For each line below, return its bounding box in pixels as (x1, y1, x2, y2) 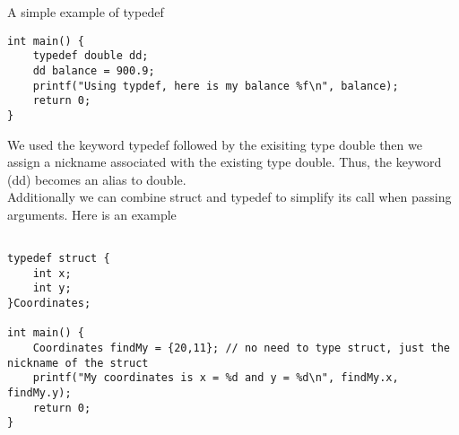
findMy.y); (7, 387, 72, 400)
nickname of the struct (7, 356, 149, 370)
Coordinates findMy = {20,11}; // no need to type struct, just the (32, 342, 450, 355)
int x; (32, 266, 72, 280)
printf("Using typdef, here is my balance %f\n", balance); (32, 79, 399, 92)
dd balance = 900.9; (32, 64, 155, 77)
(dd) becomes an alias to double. (7, 170, 186, 188)
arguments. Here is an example (7, 204, 177, 223)
